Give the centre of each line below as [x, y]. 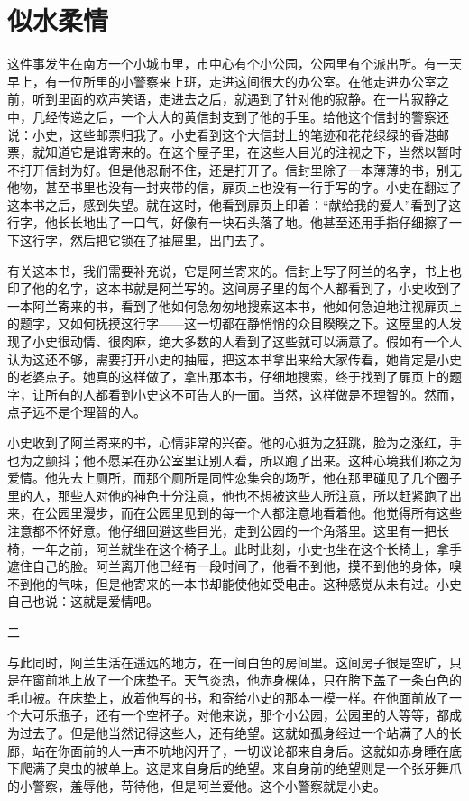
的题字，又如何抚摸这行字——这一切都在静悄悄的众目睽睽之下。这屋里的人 [228, 323]
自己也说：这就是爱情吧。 [83, 601]
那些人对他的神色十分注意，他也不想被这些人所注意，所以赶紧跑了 [253, 495]
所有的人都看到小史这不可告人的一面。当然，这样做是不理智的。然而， [253, 394]
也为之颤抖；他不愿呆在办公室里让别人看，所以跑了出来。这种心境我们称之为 [234, 460]
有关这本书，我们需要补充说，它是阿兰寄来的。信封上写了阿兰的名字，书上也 [234, 270]
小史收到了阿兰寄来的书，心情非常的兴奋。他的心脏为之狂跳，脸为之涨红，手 [234, 442]
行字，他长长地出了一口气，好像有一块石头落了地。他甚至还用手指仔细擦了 [228, 222]
